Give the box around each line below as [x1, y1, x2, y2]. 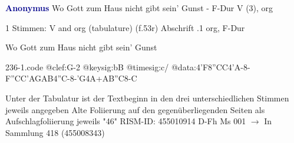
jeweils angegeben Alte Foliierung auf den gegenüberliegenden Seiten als [5, 103, 265, 115]
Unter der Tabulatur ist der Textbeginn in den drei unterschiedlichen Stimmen [5, 91, 289, 104]
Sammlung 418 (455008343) [5, 126, 105, 138]
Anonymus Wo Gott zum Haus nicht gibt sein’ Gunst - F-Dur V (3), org [5, 2, 273, 13]
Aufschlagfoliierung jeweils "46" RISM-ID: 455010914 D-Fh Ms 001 [5, 115, 246, 127]
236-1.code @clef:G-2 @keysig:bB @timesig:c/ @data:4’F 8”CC [5, 60, 228, 73]
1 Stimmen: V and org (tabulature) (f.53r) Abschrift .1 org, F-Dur [5, 21, 245, 33]
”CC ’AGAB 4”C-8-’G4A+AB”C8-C [11, 72, 137, 84]
